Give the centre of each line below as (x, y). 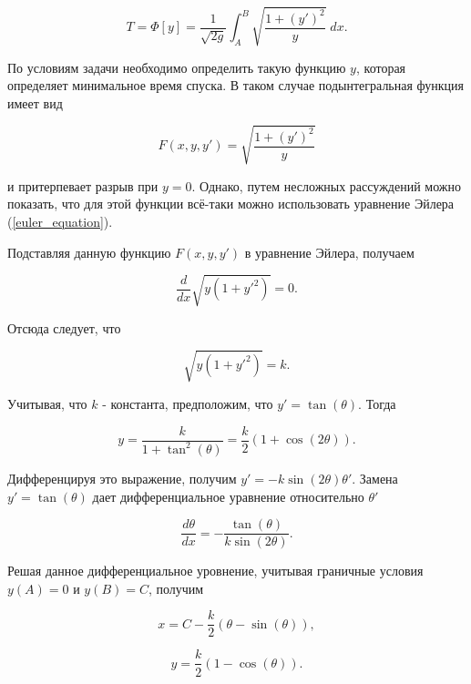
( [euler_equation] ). (60, 222)
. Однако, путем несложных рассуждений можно (326, 185)
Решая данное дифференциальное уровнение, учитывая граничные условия (215, 571)
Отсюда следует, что (64, 327)
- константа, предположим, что (188, 403)
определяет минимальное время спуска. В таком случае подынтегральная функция (236, 85)
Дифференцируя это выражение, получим (122, 478)
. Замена (375, 478)
